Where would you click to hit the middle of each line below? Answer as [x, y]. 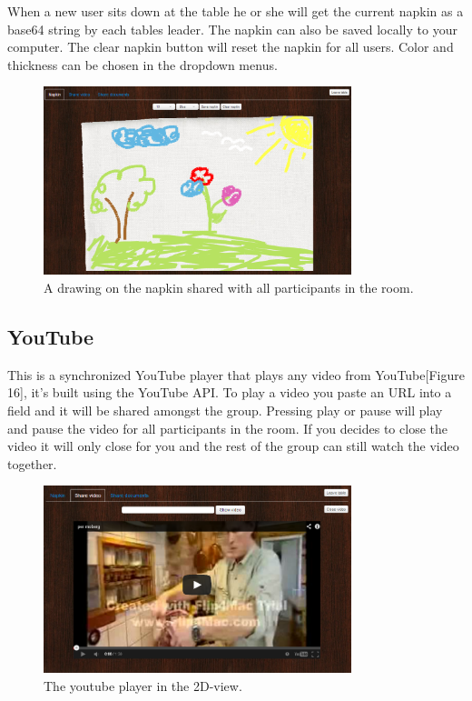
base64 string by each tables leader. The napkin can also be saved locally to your [232, 29]
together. [32, 463]
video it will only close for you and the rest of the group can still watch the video [233, 446]
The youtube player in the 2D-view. [143, 686]
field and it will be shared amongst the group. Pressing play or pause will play [225, 410]
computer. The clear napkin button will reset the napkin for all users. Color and [231, 47]
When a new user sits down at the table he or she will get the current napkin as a [236, 11]
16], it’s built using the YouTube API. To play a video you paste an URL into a [230, 392]
